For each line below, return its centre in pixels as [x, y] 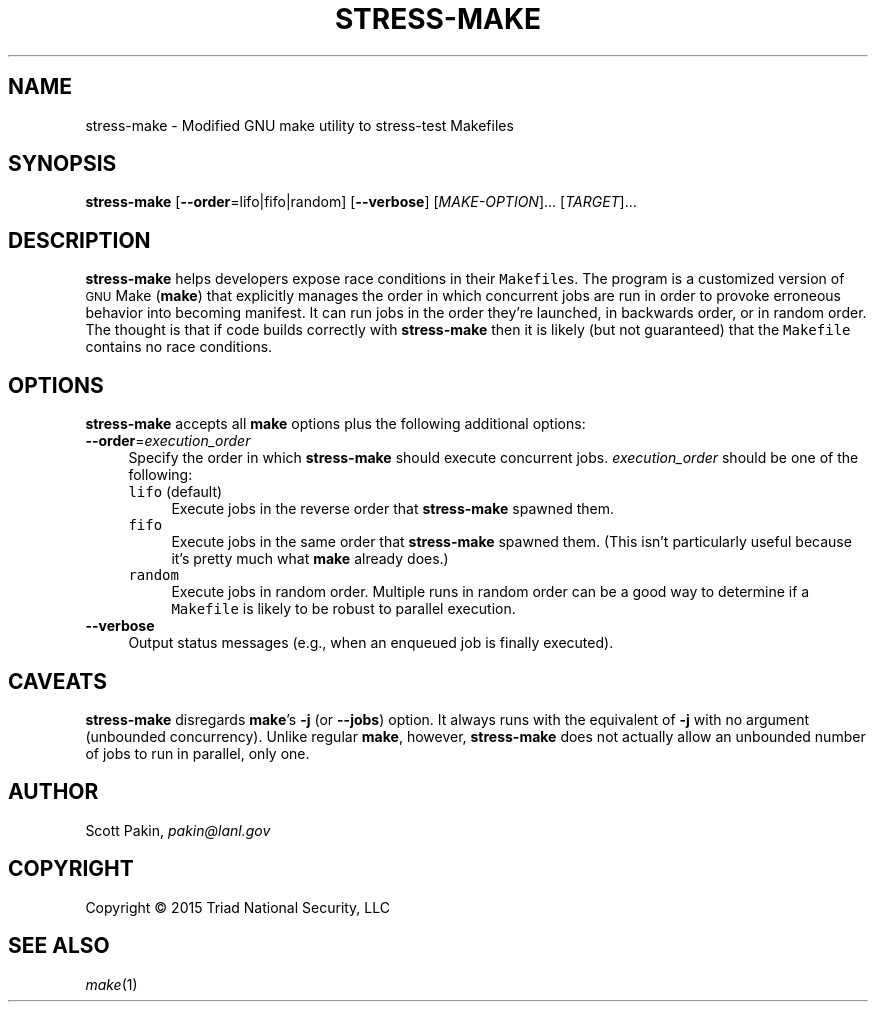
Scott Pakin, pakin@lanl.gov [178, 830]
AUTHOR [53, 792]
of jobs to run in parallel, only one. [197, 753]
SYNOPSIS [62, 164]
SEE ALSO [59, 946]
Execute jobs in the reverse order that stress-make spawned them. [392, 509]
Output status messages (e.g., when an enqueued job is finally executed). [371, 643]
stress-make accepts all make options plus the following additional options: [335, 424]
